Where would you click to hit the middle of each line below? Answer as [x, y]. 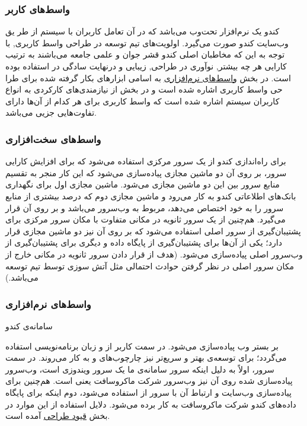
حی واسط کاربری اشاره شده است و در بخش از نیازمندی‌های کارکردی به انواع [144, 89]
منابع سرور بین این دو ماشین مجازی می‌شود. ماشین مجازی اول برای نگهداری [143, 184]
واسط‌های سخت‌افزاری [53, 139]
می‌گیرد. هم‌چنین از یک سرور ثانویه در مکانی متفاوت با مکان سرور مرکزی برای [145, 219]
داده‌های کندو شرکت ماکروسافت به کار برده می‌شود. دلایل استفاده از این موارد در [151, 404]
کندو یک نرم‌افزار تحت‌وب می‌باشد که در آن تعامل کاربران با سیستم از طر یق [143, 31]
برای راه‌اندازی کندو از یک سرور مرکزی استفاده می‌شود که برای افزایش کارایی [146, 161]
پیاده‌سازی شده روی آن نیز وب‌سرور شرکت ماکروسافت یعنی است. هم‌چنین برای [149, 381]
